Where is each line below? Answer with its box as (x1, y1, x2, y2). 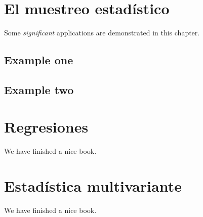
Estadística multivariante (4, 176, 182, 196)
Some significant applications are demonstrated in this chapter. (4, 27, 200, 38)
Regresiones (4, 116, 89, 137)
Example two (4, 81, 74, 97)
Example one (4, 52, 73, 68)
